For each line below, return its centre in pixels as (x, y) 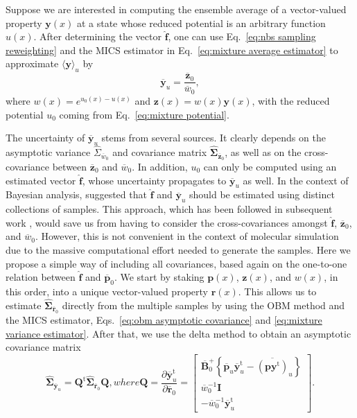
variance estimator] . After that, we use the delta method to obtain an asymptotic (178, 333)
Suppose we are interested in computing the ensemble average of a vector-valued (176, 9)
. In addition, (160, 166)
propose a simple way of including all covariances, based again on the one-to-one (176, 263)
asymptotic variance (48, 152)
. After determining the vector (97, 36)
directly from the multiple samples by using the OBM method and (203, 305)
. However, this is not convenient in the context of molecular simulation (187, 236)
